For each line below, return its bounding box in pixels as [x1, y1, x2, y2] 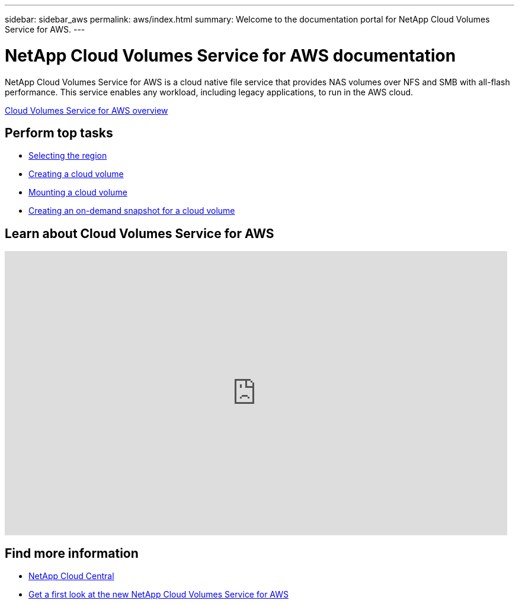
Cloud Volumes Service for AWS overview [5, 105, 168, 115]
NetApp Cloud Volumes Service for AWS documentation [5, 45, 456, 66]
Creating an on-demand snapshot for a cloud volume [28, 205, 235, 216]
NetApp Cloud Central [28, 571, 114, 581]
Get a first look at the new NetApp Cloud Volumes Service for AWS [28, 589, 289, 600]
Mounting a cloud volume [28, 187, 127, 198]
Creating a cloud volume [28, 169, 124, 179]
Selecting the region [28, 150, 107, 161]
